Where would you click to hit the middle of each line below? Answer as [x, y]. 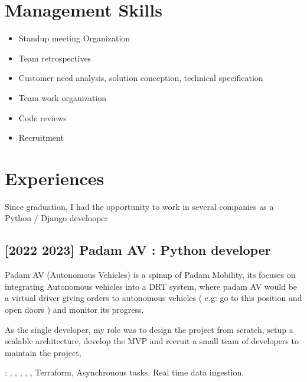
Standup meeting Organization [74, 38]
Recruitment [41, 137]
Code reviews [43, 117]
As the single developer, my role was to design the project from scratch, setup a [149, 329]
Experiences [55, 178]
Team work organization [63, 97]
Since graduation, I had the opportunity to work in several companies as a [139, 206]
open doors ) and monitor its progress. [74, 309]
